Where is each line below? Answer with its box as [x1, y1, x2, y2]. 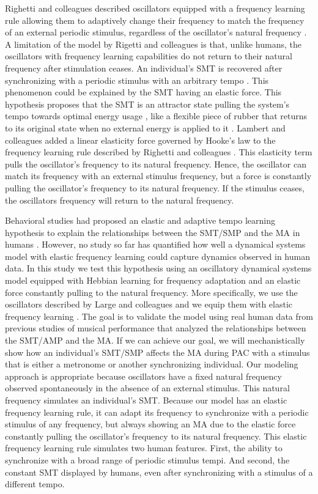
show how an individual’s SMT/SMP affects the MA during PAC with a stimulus [5, 345, 310, 358]
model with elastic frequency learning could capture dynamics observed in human [5, 249, 310, 262]
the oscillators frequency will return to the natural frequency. [5, 193, 234, 206]
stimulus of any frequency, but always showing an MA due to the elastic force [5, 418, 296, 430]
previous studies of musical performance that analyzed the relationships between [5, 322, 306, 334]
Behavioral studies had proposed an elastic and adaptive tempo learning [5, 214, 276, 227]
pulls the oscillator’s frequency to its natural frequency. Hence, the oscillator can [5, 157, 306, 170]
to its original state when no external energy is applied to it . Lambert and [5, 121, 286, 134]
